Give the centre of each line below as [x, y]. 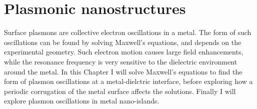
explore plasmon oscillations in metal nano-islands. [82, 101]
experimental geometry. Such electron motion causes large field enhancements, [124, 52]
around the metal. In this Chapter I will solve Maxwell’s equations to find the [123, 71]
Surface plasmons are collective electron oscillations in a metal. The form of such [128, 32]
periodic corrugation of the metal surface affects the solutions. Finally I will [120, 91]
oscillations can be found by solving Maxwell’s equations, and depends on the [123, 42]
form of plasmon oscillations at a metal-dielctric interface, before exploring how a [128, 81]
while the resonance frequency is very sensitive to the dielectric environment [120, 61]
